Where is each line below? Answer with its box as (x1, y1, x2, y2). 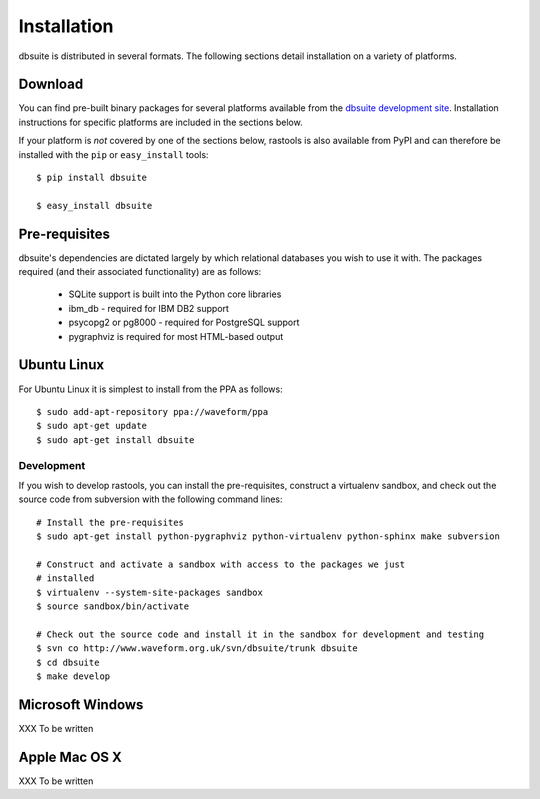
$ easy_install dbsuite (36, 200, 153, 211)
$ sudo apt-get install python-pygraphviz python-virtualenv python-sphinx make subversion (36, 531, 500, 542)
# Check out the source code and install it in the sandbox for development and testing (36, 628, 485, 640)
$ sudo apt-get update (36, 420, 148, 432)
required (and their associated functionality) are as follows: (18, 266, 262, 278)
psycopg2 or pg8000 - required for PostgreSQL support (68, 316, 300, 329)
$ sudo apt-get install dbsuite (36, 434, 195, 445)
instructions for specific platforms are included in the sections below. (18, 116, 304, 128)
